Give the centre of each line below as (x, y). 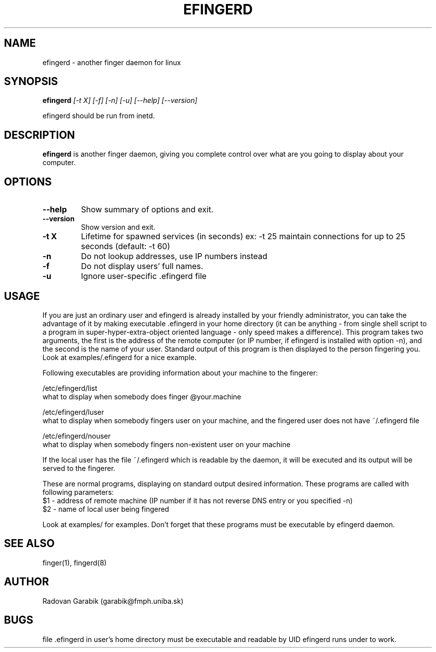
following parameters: (78, 492)
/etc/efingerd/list (70, 388)
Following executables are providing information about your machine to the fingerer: (180, 373)
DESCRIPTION (40, 135)
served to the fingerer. (79, 468)
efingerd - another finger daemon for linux (112, 62)
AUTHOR (27, 582)
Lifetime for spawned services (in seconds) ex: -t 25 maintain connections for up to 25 (243, 236)
